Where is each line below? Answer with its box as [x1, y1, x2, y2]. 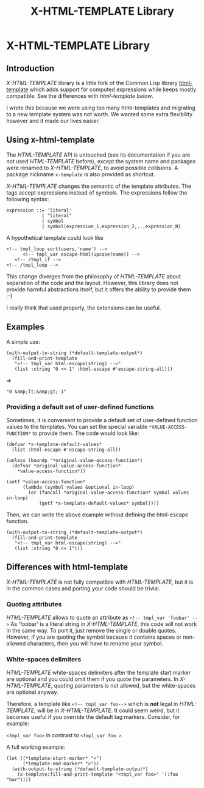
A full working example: [6, 743, 66, 751]
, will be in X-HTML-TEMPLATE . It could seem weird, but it [33, 707, 180, 714]
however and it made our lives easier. [6, 117, 100, 124]
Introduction [6, 63, 55, 73]
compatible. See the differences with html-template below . [6, 92, 154, 99]
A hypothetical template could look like [6, 234, 104, 241]
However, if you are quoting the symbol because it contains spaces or [6, 633, 181, 641]
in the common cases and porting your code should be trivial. [6, 584, 161, 592]
